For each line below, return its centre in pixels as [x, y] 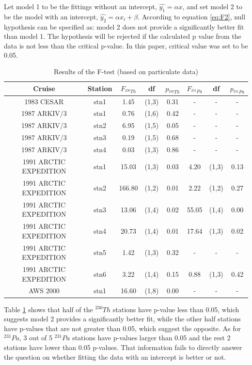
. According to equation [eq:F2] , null [192, 16]
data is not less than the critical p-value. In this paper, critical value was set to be [126, 45]
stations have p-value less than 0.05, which [176, 309]
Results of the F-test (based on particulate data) [126, 71]
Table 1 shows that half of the [48, 309]
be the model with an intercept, [51, 16]
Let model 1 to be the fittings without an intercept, [80, 6]
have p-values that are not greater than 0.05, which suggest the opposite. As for [122, 328]
